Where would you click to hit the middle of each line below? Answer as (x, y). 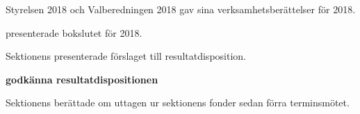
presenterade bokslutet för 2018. (74, 32)
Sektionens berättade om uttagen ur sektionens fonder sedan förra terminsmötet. (178, 103)
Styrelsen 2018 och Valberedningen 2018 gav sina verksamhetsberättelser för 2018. (181, 9)
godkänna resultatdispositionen (82, 79)
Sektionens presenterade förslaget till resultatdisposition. (126, 56)
